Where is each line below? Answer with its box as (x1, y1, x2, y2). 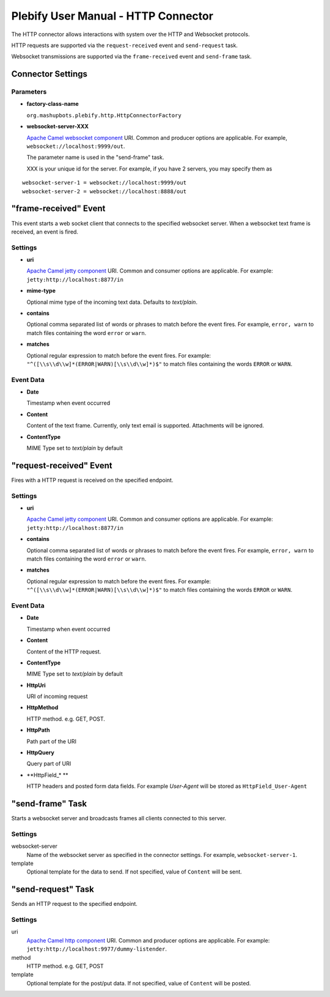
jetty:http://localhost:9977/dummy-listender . (26, 945, 167, 953)
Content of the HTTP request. (26, 648, 101, 655)
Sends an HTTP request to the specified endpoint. (11, 900, 137, 908)
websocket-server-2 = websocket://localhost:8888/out (22, 188, 186, 195)
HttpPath (26, 726, 50, 734)
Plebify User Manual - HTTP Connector (11, 9, 214, 23)
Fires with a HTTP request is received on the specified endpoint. (11, 476, 174, 484)
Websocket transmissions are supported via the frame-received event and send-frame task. (11, 53, 252, 61)
